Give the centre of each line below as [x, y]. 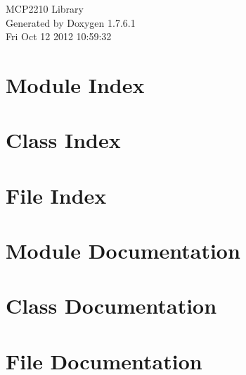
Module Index [75, 84]
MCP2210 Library [45, 8]
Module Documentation [123, 251]
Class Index [63, 140]
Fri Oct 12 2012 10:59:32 [59, 36]
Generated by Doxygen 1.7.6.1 [71, 22]
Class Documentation [111, 306]
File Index [56, 195]
